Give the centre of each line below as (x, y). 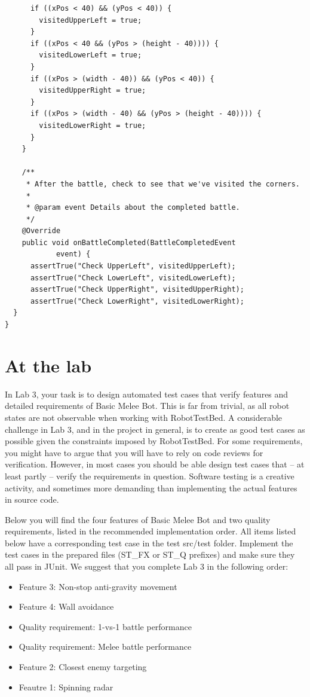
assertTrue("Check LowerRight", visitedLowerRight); (137, 301)
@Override (41, 231)
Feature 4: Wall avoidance (66, 606)
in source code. (32, 499)
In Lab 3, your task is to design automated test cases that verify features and (147, 394)
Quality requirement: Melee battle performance (105, 646)
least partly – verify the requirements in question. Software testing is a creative (150, 476)
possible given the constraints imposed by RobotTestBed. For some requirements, (154, 441)
